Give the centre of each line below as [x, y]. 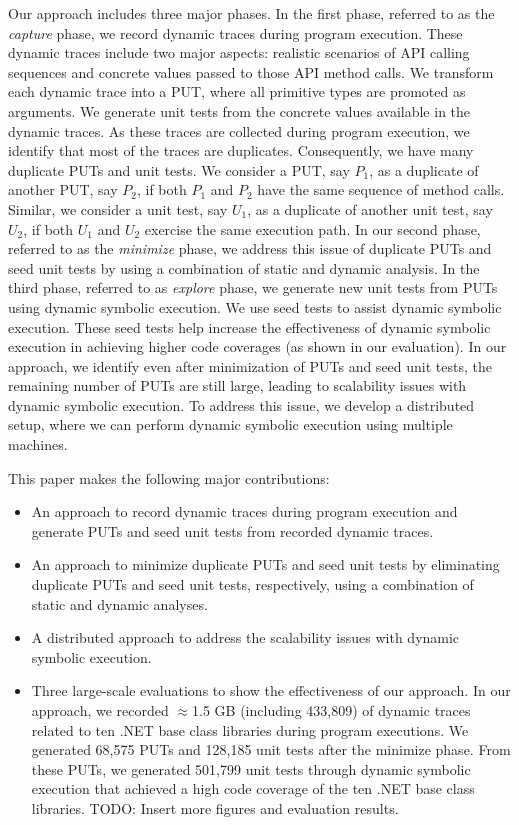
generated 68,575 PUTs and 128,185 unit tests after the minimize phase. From [271, 749]
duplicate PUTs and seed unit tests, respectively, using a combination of [252, 584]
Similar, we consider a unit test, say [118, 208]
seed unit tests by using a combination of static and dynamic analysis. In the [244, 267]
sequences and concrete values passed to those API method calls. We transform [251, 71]
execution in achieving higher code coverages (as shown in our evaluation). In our [257, 346]
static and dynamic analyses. [119, 603]
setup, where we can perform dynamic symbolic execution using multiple [230, 424]
